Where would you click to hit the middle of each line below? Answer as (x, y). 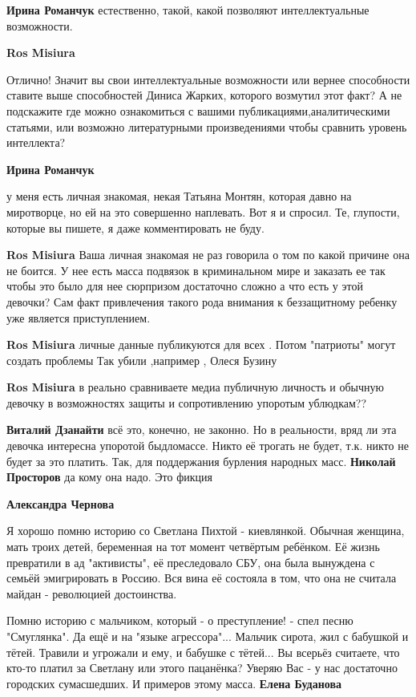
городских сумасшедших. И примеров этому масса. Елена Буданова (174, 683)
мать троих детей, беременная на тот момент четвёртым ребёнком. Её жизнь (193, 547)
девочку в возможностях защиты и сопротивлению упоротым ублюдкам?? (187, 402)
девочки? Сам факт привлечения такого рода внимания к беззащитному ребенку (202, 301)
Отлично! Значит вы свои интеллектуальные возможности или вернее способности (208, 79)
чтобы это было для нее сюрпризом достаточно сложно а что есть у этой (185, 286)
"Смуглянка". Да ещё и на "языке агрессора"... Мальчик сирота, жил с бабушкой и (208, 636)
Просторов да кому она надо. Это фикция (109, 477)
